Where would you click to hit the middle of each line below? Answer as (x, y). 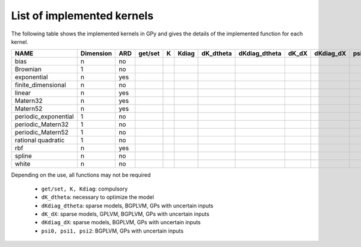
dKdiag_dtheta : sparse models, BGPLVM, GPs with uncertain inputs (127, 206)
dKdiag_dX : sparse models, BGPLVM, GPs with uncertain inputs (121, 222)
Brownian (28, 69)
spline (23, 156)
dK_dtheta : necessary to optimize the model (98, 197)
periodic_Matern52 (42, 132)
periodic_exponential (44, 117)
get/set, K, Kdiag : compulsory (85, 189)
